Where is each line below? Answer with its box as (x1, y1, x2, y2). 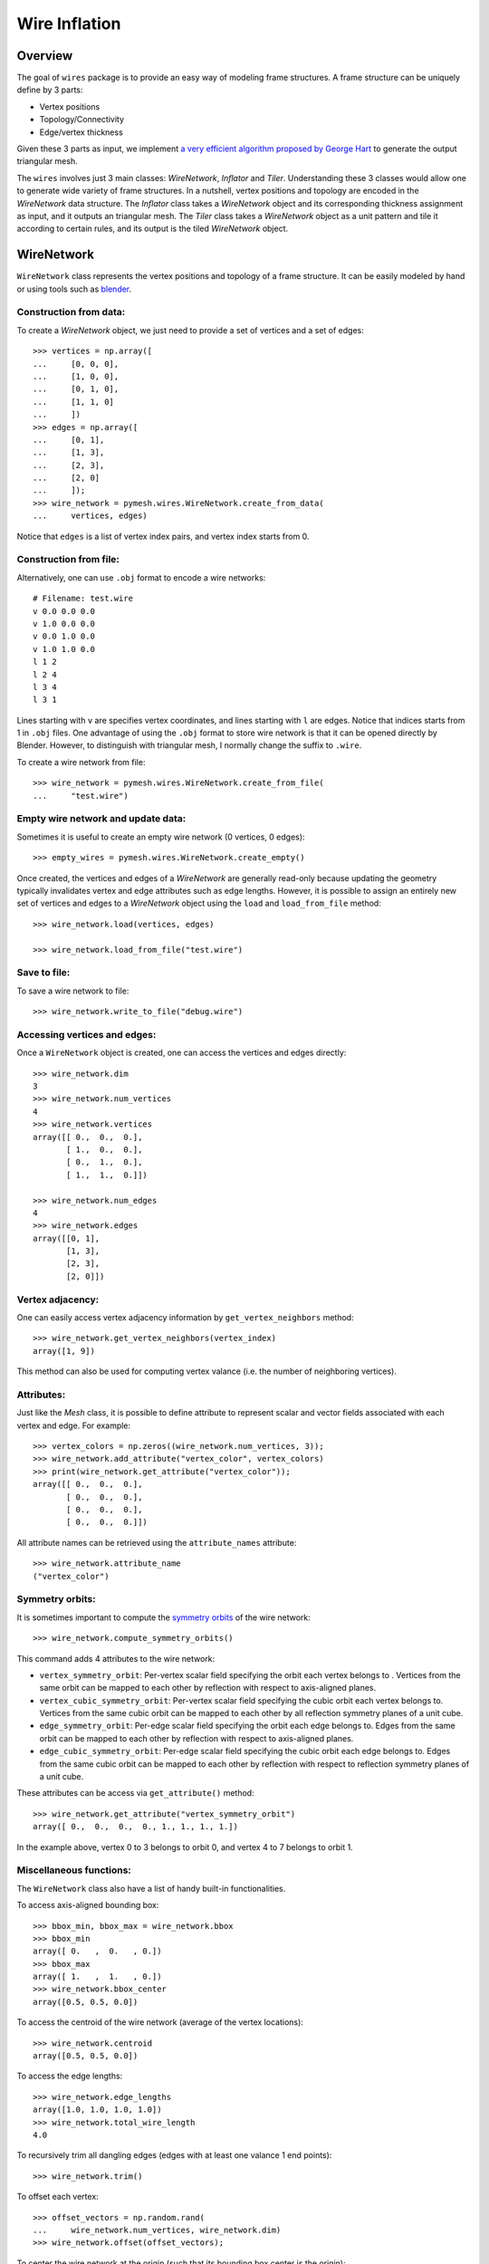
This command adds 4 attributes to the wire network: (16, 1653, 216, 1664)
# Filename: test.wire (33, 593, 134, 604)
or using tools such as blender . (16, 283, 132, 294)
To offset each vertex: (16, 2192, 99, 2202)
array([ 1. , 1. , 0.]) (33, 1971, 162, 1982)
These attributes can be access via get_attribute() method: (16, 1788, 254, 1799)
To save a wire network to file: (16, 985, 129, 996)
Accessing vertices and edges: (16, 1028, 157, 1041)
